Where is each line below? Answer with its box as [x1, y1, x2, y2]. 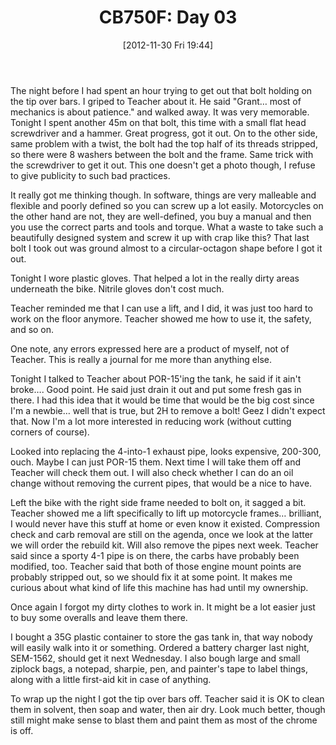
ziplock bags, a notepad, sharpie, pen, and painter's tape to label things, [10, 662, 308, 675]
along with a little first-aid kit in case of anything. [10, 673, 212, 685]
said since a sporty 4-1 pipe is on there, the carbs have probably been [10, 549, 300, 561]
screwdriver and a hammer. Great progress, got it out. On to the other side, [10, 127, 318, 139]
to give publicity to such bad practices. [10, 169, 171, 181]
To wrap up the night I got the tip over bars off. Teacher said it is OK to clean [10, 692, 325, 705]
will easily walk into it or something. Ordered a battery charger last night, [10, 641, 310, 653]
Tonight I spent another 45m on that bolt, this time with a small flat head [10, 116, 307, 128]
